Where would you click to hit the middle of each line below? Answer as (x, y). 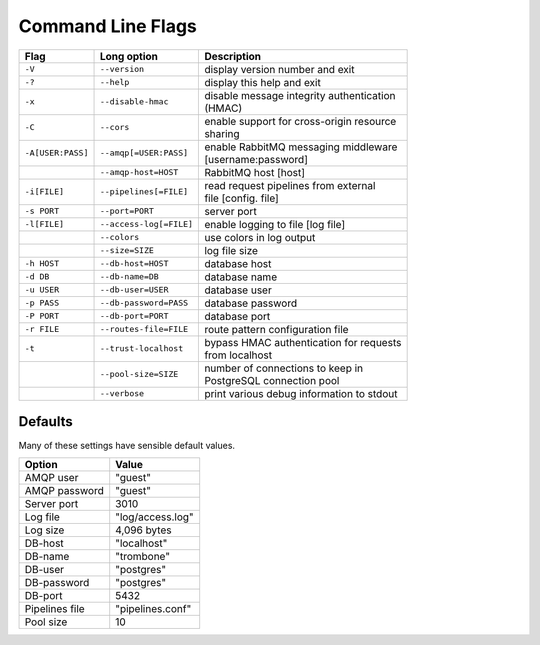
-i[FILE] (44, 191)
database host (238, 263)
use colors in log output (260, 237)
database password (251, 303)
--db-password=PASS (144, 303)
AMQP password (64, 491)
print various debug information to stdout (301, 393)
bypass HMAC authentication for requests (303, 342)
